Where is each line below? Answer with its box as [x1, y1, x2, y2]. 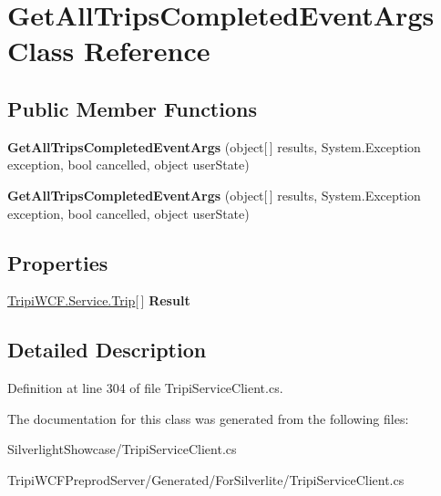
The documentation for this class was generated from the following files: [7, 408, 409, 428]
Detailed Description [7, 336, 207, 364]
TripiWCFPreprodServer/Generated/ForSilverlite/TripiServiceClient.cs [7, 470, 405, 489]
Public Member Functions [7, 94, 257, 122]
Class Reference [7, 32, 210, 69]
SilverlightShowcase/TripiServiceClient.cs [7, 439, 237, 459]
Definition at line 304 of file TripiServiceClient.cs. [7, 378, 283, 398]
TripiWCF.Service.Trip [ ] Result [7, 291, 190, 310]
